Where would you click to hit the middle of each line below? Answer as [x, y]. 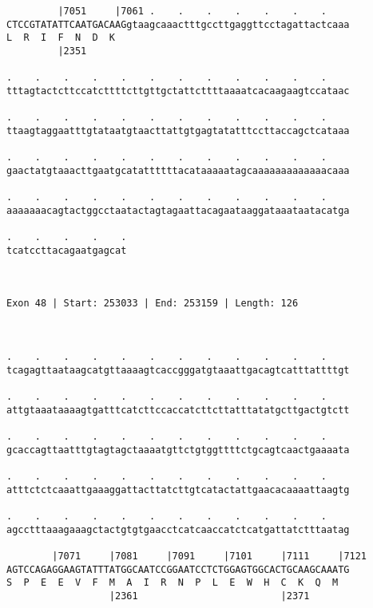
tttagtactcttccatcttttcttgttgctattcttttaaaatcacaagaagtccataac [178, 91]
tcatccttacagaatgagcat [67, 250]
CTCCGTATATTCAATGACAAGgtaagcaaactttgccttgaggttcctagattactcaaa [178, 24]
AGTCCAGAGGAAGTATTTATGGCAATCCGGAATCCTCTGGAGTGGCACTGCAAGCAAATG [178, 569]
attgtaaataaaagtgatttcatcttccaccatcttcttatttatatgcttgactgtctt [178, 410]
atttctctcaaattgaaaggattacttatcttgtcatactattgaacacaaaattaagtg [178, 490]
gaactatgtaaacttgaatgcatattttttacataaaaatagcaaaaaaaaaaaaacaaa [178, 170]
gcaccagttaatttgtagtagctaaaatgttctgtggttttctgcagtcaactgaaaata [178, 450]
